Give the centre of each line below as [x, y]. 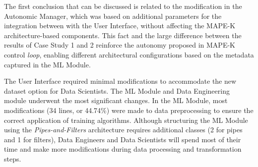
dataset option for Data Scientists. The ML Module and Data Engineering [117, 90]
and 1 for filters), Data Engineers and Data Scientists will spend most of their [123, 139]
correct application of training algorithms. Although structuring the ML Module [126, 120]
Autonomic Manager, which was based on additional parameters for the [113, 16]
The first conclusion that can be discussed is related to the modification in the [123, 6]
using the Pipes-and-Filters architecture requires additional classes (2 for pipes [123, 130]
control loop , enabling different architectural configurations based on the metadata [129, 54]
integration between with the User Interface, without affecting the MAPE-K [120, 26]
